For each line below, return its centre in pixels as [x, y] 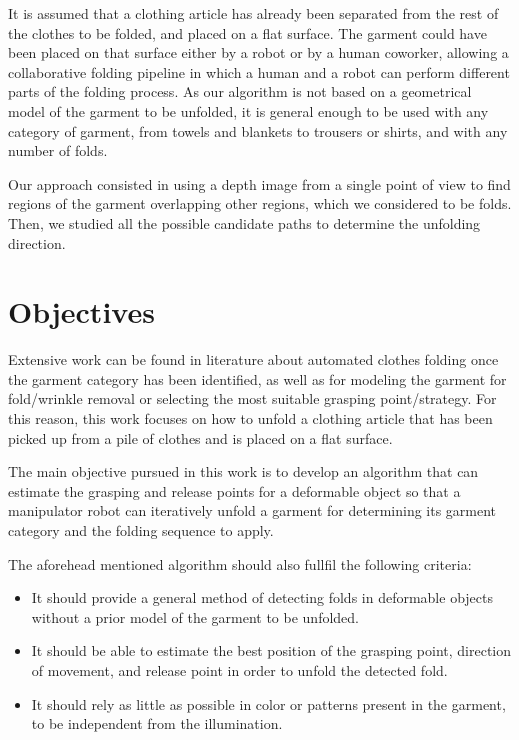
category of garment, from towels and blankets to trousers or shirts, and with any [258, 130]
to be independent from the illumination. [157, 723]
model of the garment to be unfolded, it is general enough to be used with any [248, 110]
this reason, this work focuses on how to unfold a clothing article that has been [250, 418]
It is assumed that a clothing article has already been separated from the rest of [253, 13]
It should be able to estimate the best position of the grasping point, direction [271, 650]
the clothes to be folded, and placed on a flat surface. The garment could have [247, 32]
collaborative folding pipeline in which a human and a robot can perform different [259, 71]
